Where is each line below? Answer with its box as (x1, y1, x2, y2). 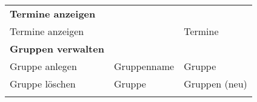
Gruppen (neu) (184, 77, 247, 91)
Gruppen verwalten (10, 42, 104, 56)
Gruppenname (113, 59, 175, 73)
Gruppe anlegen (10, 59, 77, 73)
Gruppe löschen (10, 77, 76, 91)
